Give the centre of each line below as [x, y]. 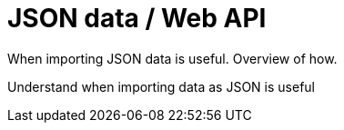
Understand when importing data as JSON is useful [161, 86]
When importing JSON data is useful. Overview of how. [172, 58]
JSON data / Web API [137, 18]
